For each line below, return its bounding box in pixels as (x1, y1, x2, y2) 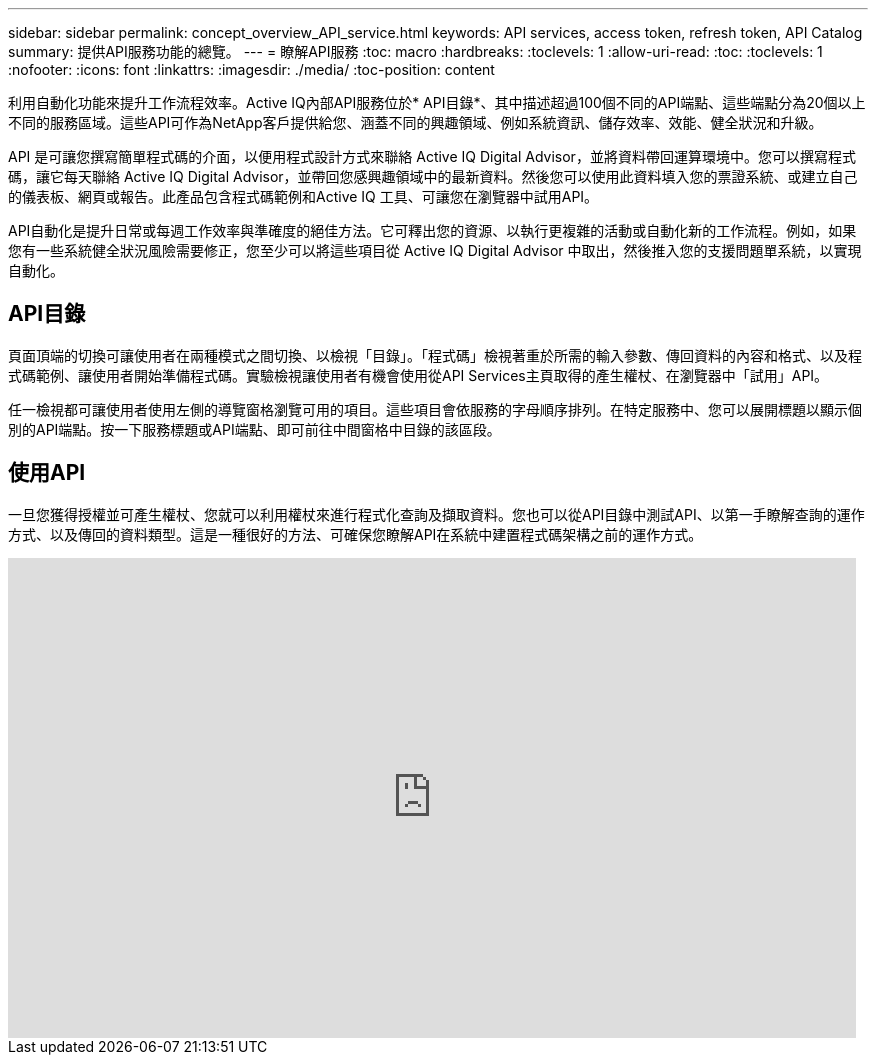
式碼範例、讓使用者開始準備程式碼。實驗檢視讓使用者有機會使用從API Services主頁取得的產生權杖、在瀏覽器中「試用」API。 (8, 366, 829, 384)
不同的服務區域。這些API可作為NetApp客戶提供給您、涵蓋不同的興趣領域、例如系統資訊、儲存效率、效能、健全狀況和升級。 (8, 114, 823, 131)
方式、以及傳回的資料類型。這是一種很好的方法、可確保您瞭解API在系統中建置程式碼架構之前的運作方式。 (8, 525, 703, 543)
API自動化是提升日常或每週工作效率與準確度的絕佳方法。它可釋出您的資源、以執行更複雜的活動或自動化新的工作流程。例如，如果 (8, 222, 857, 239)
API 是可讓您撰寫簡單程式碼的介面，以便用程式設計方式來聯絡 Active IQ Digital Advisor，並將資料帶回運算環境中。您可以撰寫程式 (8, 148, 856, 165)
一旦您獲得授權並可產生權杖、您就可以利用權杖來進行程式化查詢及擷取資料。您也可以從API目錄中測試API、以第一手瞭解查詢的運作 (8, 505, 865, 523)
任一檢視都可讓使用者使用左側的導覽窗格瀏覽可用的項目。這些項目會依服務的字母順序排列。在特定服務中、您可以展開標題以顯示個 (8, 400, 862, 418)
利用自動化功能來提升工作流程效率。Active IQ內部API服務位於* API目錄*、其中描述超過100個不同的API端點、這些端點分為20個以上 (8, 94, 866, 111)
